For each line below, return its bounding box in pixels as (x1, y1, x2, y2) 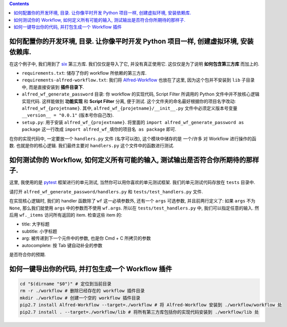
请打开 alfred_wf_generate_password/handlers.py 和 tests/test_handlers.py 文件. (9, 188, 203, 194)
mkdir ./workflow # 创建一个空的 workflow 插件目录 (20, 295, 141, 301)
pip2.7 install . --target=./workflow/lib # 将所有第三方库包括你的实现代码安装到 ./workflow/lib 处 (20, 309, 259, 315)
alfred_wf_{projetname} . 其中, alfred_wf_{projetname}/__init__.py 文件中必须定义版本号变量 (22, 105, 237, 112)
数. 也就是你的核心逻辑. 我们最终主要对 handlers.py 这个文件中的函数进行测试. (9, 142, 175, 148)
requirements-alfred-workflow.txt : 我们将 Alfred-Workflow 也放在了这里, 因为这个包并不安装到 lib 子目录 (22, 77, 255, 83)
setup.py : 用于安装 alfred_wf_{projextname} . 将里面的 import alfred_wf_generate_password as (22, 119, 244, 125)
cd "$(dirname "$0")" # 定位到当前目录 (20, 281, 112, 286)
